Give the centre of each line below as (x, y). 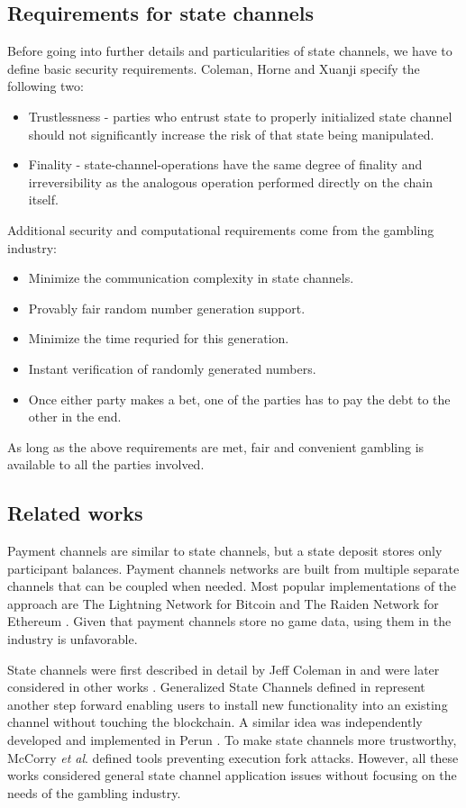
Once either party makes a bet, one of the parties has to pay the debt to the (239, 399)
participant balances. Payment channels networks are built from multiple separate (233, 568)
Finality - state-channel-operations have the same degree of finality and (225, 164)
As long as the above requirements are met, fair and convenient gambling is (216, 446)
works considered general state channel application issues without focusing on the (232, 775)
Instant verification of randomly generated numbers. (172, 368)
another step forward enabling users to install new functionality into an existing (228, 704)
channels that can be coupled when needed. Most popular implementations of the (232, 586)
